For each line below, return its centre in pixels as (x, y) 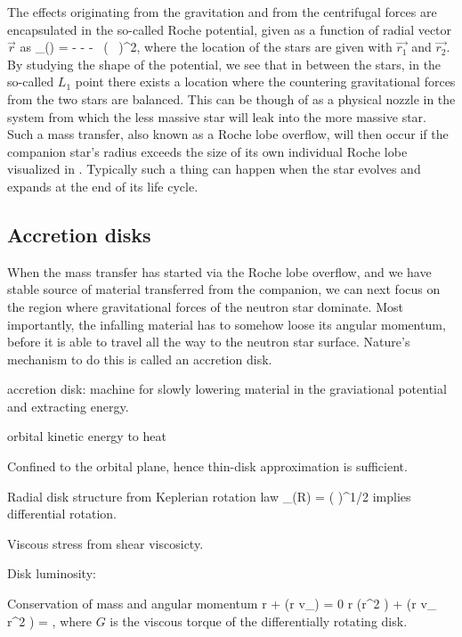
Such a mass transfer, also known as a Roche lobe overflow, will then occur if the (228, 134)
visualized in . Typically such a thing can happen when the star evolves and (214, 169)
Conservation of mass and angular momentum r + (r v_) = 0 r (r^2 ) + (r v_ (222, 604)
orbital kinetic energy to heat (87, 436)
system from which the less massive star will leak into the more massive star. (217, 116)
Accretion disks (79, 234)
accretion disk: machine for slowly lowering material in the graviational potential (227, 389)
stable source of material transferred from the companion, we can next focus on (224, 289)
